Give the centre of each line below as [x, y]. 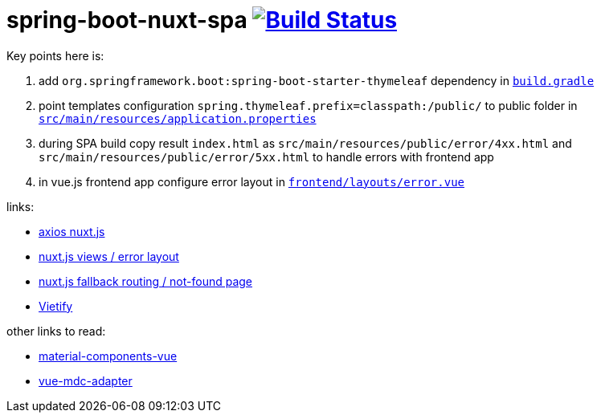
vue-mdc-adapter [86, 380]
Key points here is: [55, 55]
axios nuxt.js [72, 231]
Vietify [56, 306]
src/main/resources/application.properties [178, 118]
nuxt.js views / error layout [109, 256]
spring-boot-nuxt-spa [127, 20]
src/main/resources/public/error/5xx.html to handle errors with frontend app [266, 157]
